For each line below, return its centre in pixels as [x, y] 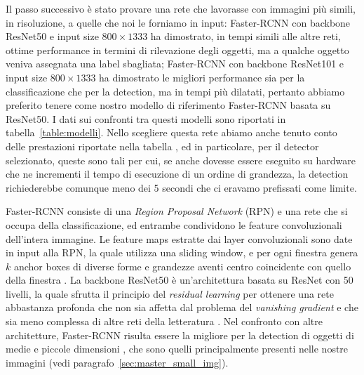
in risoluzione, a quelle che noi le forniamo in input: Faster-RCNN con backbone [178, 22]
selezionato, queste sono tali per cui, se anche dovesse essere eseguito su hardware [181, 160]
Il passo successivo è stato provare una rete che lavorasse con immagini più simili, [181, 8]
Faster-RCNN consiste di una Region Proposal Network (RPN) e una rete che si [177, 211]
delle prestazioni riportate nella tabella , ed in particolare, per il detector [162, 146]
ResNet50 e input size [52, 36]
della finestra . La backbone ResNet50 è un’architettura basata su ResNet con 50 [180, 280]
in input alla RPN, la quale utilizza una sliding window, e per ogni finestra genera [182, 252]
